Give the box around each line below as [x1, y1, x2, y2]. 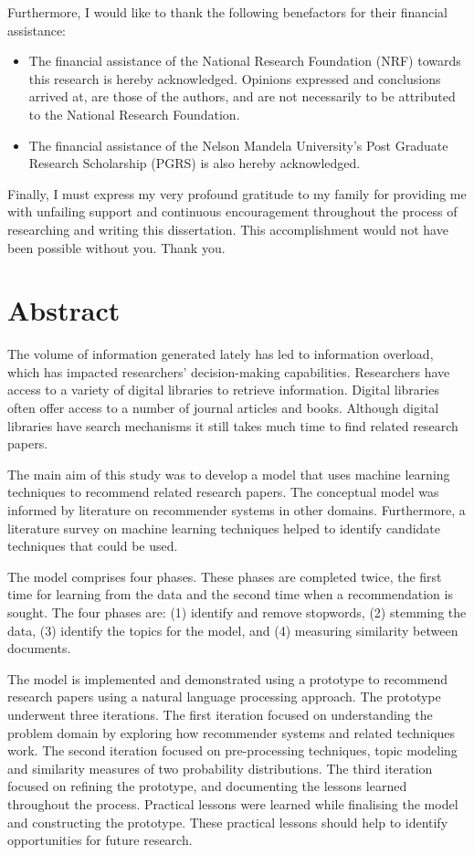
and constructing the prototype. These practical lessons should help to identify [7, 812, 448, 831]
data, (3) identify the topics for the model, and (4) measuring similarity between [7, 620, 458, 639]
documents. [7, 639, 71, 658]
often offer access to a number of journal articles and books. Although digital [7, 398, 439, 417]
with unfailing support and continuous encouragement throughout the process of [7, 202, 458, 221]
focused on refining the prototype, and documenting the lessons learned [7, 776, 407, 796]
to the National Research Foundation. [28, 104, 240, 123]
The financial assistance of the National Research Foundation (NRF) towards [28, 51, 461, 70]
